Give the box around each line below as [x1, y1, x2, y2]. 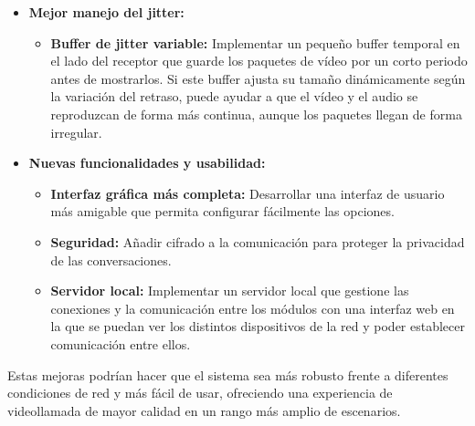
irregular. [50, 122, 102, 141]
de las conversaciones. [50, 250, 172, 269]
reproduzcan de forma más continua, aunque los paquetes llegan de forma [50, 104, 462, 123]
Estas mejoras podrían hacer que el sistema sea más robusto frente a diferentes [7, 365, 449, 384]
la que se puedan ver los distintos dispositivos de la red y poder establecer [50, 317, 466, 336]
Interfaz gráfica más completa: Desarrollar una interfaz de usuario [50, 183, 445, 203]
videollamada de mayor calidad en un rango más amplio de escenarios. [7, 400, 401, 420]
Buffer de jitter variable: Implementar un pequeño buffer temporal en [50, 33, 460, 52]
